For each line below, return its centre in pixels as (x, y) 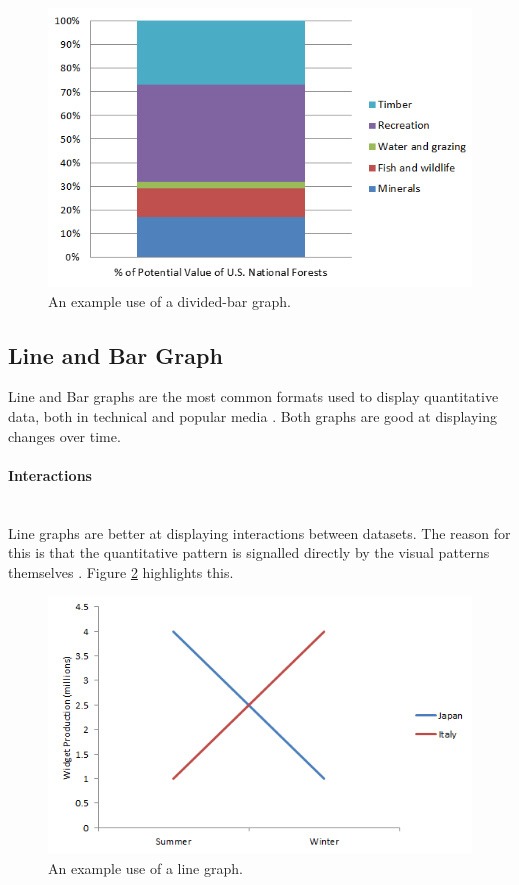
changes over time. (64, 435)
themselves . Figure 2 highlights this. (121, 571)
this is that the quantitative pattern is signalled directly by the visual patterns (249, 552)
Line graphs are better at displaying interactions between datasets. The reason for (259, 532)
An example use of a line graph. (145, 867)
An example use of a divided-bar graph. (169, 300)
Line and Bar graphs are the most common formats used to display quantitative (253, 396)
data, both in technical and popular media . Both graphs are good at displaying (252, 415)
